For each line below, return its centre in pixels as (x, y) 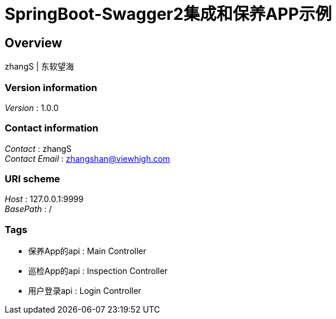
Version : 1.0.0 (32, 108)
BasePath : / (28, 209)
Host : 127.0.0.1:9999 (44, 199)
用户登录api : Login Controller (85, 291)
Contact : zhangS (38, 148)
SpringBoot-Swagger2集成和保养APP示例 (168, 14)
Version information (51, 87)
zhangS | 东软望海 (40, 67)
